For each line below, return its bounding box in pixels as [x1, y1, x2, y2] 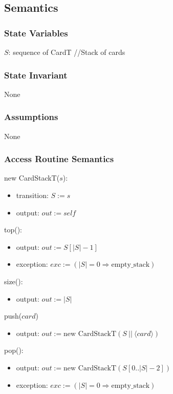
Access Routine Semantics [4, 152, 114, 165]
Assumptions [4, 110, 58, 123]
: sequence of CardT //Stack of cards [8, 47, 125, 57]
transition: [16, 190, 49, 201]
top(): [4, 224, 23, 235]
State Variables [4, 26, 68, 39]
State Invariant [4, 68, 68, 81]
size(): [4, 276, 23, 286]
